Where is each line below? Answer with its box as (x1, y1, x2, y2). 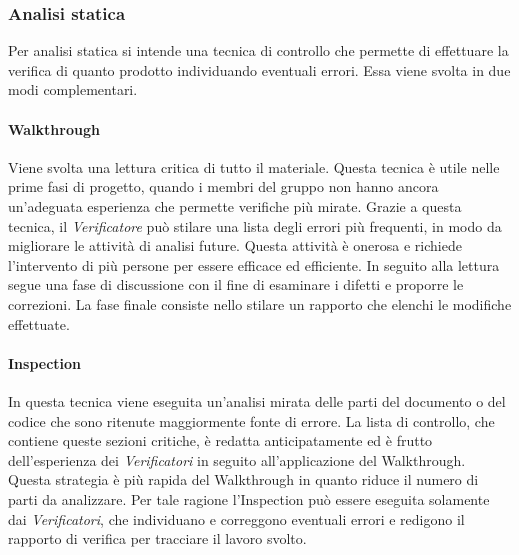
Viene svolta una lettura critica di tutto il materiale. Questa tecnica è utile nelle (8, 156, 500, 177)
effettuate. (8, 313, 70, 334)
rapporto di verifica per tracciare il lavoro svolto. (8, 528, 307, 549)
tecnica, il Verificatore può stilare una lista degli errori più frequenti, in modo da (8, 215, 502, 236)
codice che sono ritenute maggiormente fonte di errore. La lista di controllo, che (8, 410, 495, 431)
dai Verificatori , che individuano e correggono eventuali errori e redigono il (8, 508, 465, 529)
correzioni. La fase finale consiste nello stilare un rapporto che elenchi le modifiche (8, 293, 512, 314)
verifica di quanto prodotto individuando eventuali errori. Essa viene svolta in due (8, 59, 511, 80)
